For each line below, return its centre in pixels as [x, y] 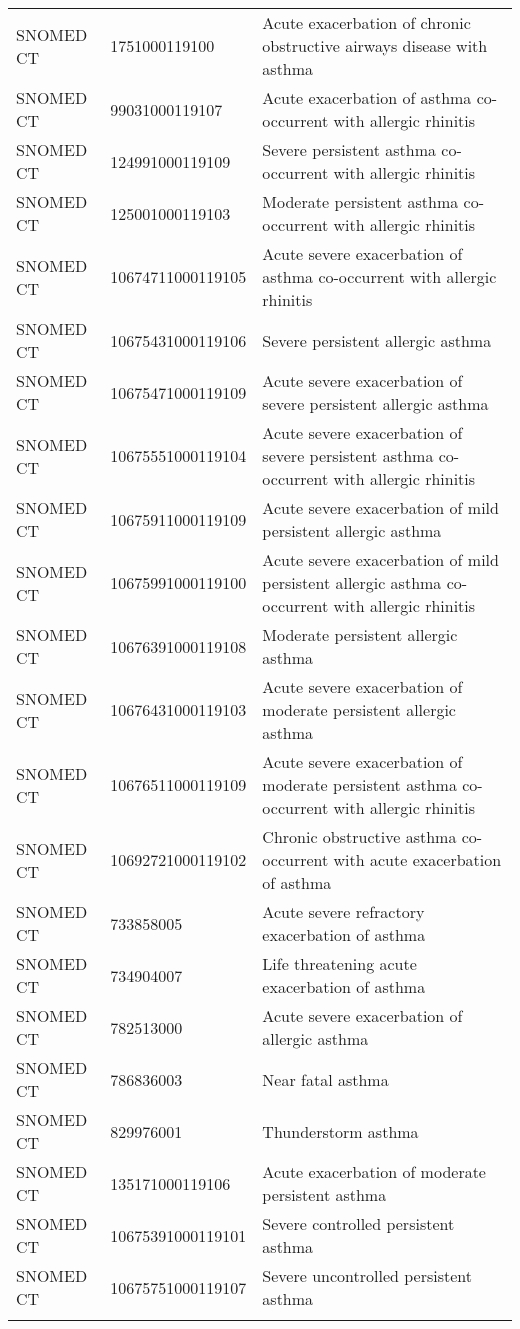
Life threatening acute [339, 963]
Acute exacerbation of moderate [374, 1171]
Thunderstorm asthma [340, 1131]
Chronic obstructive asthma [359, 836]
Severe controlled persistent [358, 1223]
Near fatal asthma [325, 1079]
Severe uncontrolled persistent [367, 1275]
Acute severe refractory [343, 911]
